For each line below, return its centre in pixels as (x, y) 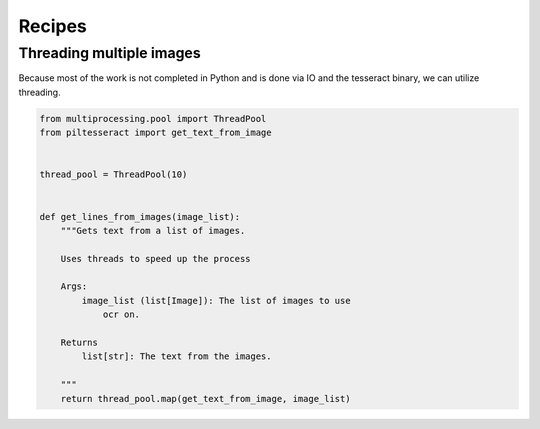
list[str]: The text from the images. (176, 356)
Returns (79, 343)
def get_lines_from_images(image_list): (139, 216)
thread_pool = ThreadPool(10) (113, 174)
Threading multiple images (109, 53)
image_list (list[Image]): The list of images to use (216, 300)
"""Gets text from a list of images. (153, 230)
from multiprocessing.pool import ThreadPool (153, 118)
